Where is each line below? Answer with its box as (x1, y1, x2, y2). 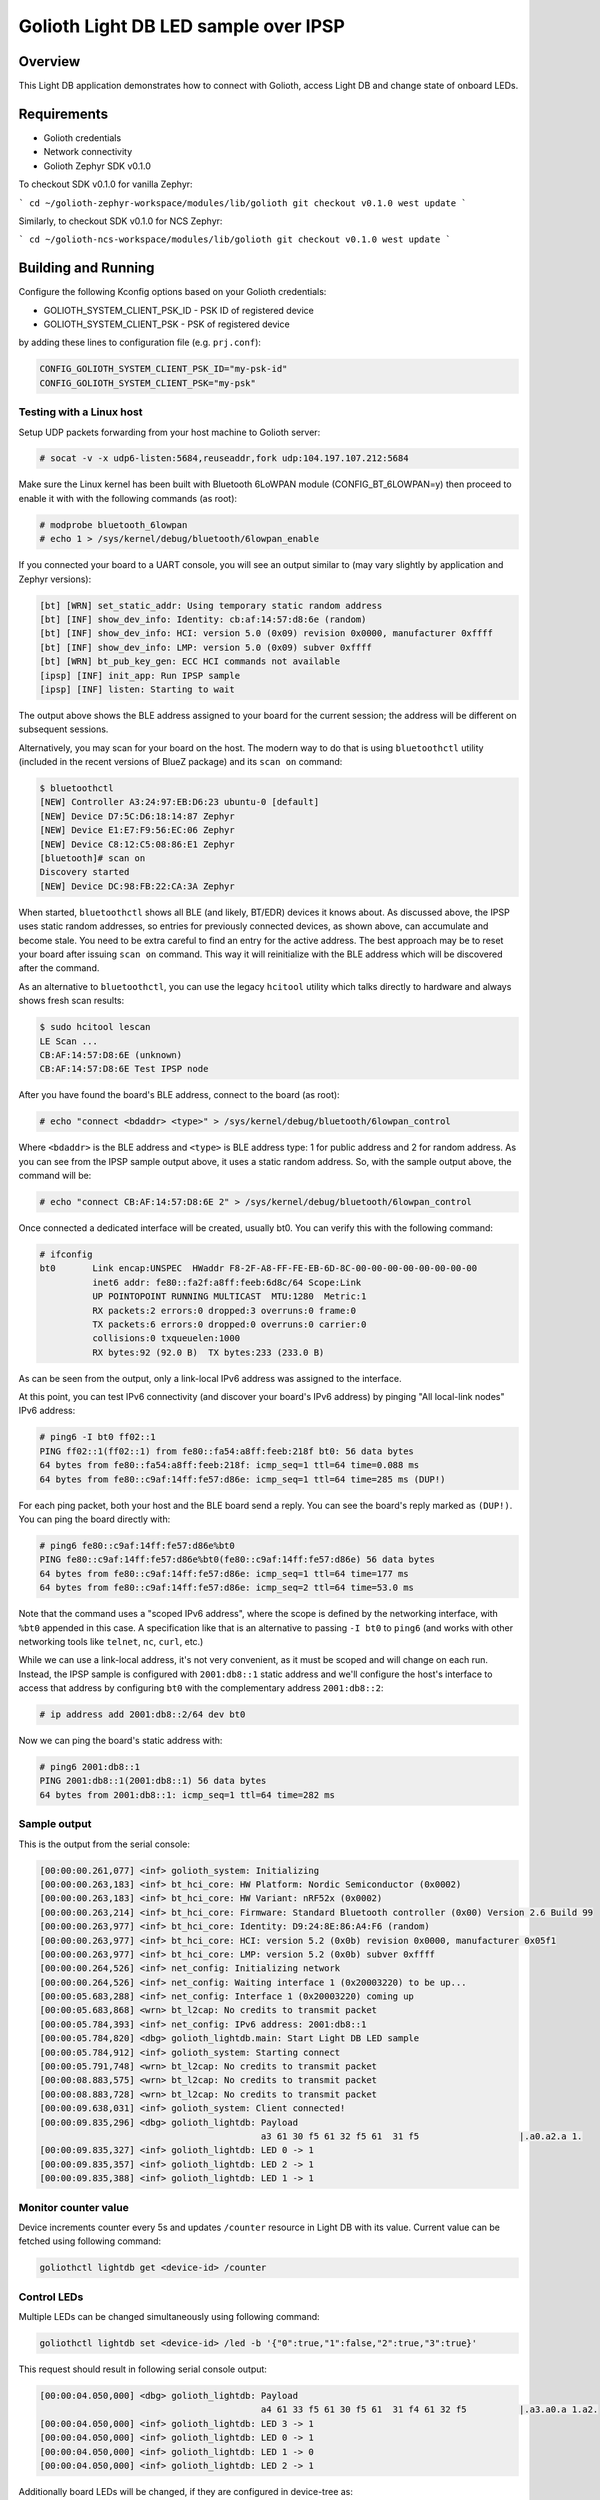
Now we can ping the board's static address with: (18, 1735, 223, 1747)
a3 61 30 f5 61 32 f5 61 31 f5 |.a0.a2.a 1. (260, 2130, 583, 2142)
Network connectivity (43, 146, 133, 158)
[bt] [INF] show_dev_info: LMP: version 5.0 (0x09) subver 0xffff (39, 641, 372, 653)
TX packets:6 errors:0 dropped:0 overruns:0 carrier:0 (91, 1318, 367, 1330)
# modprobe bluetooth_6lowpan (39, 519, 188, 530)
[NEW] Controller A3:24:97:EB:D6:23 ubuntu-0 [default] (39, 796, 320, 808)
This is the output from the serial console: (18, 1838, 190, 1850)
